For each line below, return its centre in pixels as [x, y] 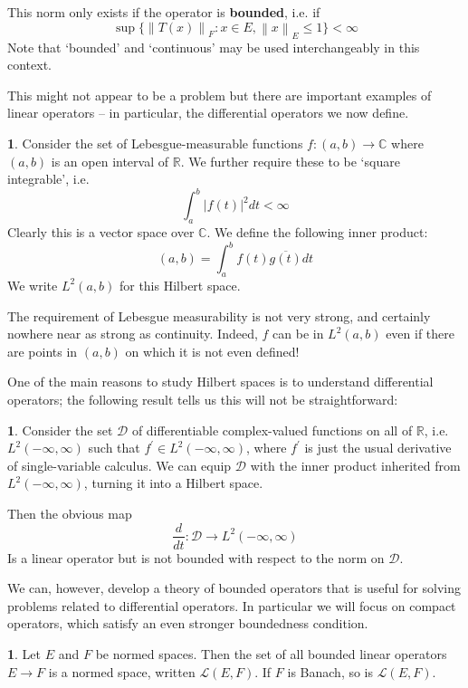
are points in [43, 351]
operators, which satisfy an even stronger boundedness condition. [188, 623]
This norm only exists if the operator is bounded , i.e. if [164, 12]
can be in [298, 334]
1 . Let [24, 653]
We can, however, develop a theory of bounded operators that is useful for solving [234, 588]
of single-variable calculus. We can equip [119, 465]
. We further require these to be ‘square [290, 161]
